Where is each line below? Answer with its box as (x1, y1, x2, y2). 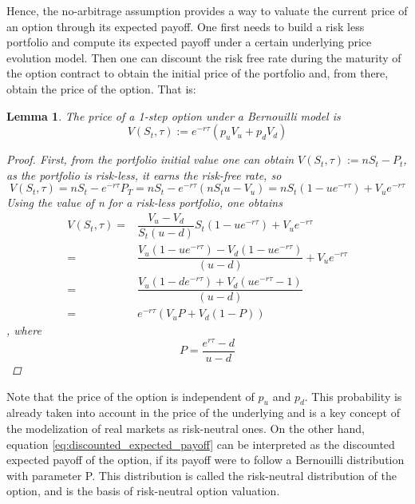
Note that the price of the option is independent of (6, 387, 255, 404)
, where (6, 322, 41, 339)
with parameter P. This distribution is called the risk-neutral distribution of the (6, 466, 397, 483)
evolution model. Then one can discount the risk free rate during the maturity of (6, 49, 401, 65)
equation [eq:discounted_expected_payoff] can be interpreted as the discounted (6, 435, 395, 452)
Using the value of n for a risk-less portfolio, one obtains (6, 194, 283, 211)
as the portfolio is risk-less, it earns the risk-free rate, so (6, 166, 282, 183)
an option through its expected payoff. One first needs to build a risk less (6, 18, 365, 34)
